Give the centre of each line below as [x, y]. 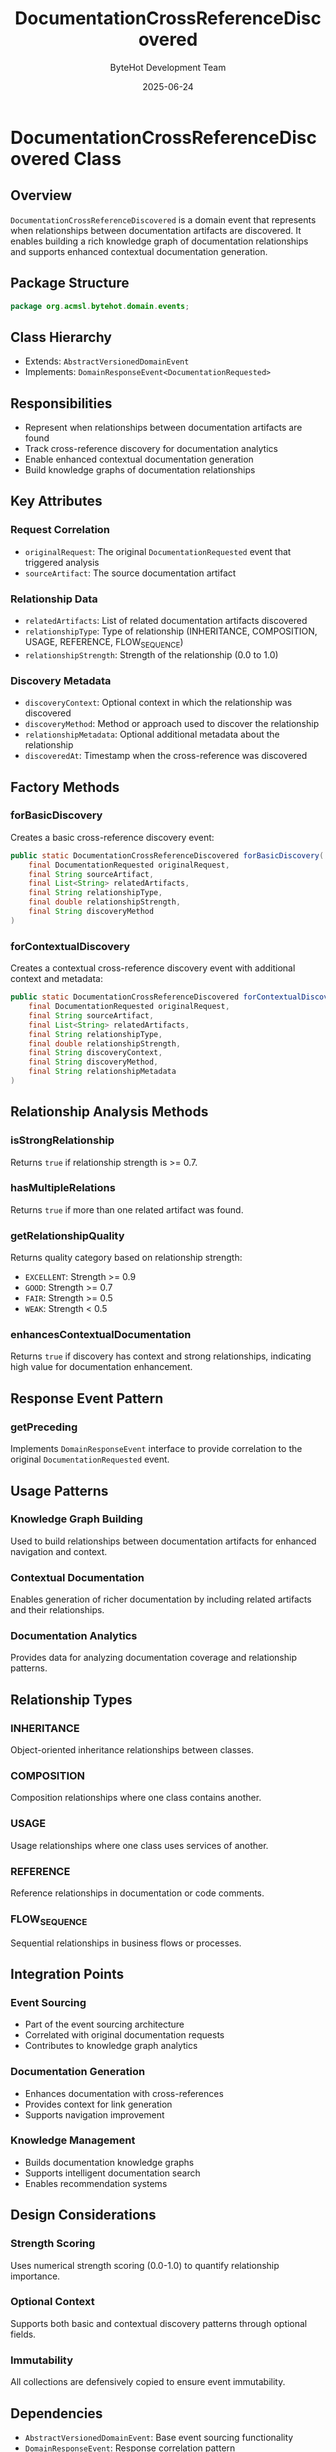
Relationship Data [54, 599]
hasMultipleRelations [63, 1188]
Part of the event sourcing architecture [104, 2024]
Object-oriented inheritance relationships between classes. [132, 1750]
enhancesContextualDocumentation [101, 1335]
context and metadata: [56, 979]
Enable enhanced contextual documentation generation [139, 459]
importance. [35, 2276]
